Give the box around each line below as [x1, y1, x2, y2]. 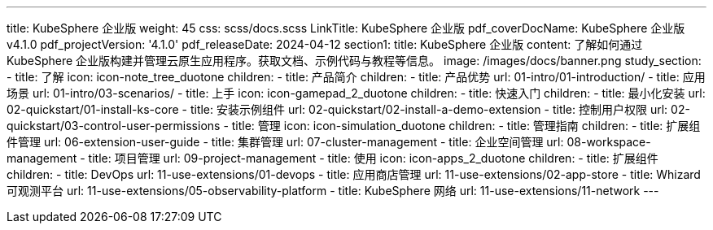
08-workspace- [566, 135, 651, 149]
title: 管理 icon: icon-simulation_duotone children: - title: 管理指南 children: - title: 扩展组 [231, 119, 701, 132]
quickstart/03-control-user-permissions [7, 119, 221, 132]
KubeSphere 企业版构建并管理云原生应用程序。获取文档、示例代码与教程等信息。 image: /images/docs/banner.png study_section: [7, 54, 702, 67]
